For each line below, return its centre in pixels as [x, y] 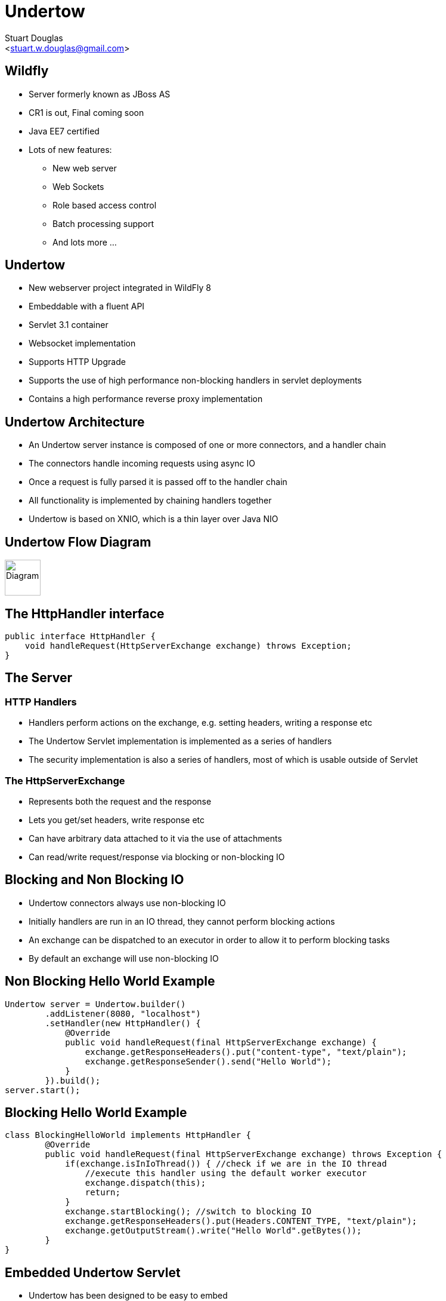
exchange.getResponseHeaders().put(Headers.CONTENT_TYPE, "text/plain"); [241, 1221]
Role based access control [105, 205]
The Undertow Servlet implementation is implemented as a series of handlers [180, 741]
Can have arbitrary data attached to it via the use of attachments [155, 838]
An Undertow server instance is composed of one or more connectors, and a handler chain [207, 445]
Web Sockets [78, 186]
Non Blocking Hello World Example [110, 981]
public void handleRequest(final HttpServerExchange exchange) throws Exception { [244, 1154]
